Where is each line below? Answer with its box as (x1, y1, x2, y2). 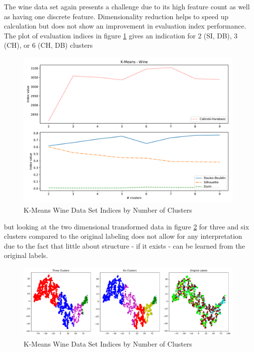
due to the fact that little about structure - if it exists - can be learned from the (4, 240, 245, 251)
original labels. (4, 250, 48, 260)
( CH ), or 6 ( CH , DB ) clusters (4, 40, 93, 50)
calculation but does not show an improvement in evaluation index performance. (4, 21, 246, 31)
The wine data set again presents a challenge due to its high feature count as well (4, 1, 250, 11)
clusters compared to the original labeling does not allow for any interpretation (4, 231, 242, 241)
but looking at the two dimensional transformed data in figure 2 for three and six (4, 221, 249, 231)
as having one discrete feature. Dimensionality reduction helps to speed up (4, 11, 229, 21)
